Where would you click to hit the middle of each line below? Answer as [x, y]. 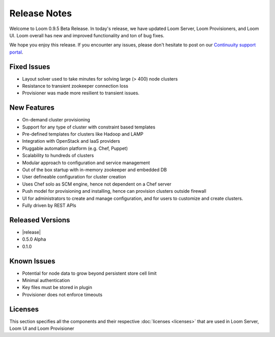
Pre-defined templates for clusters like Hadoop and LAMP [83, 134]
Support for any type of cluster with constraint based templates [89, 127]
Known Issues [32, 261]
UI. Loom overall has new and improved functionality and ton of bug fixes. [87, 35]
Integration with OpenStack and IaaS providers [71, 141]
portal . [16, 52]
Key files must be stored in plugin [57, 288]
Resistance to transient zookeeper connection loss [75, 86]
